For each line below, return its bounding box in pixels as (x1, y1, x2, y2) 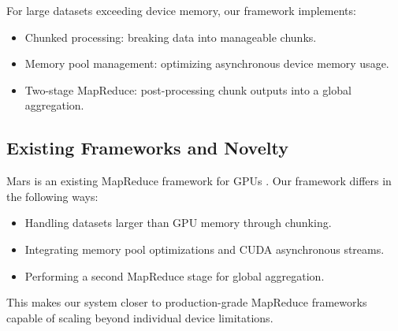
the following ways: (6, 188, 99, 204)
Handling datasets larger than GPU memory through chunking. (24, 214, 332, 231)
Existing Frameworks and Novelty (6, 136, 288, 160)
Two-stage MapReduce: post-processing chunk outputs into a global (24, 81, 352, 98)
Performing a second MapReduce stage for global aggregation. (24, 267, 325, 284)
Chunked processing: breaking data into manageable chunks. (24, 28, 317, 45)
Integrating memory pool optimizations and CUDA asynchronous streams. (24, 240, 385, 257)
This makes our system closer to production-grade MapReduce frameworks (6, 294, 367, 311)
